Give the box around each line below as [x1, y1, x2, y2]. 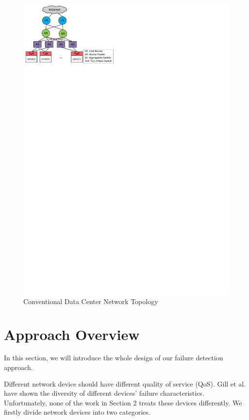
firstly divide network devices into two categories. [4, 407, 150, 417]
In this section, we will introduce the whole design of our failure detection [4, 353, 223, 363]
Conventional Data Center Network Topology [23, 296, 158, 306]
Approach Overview [4, 324, 140, 344]
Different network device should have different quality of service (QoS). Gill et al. [4, 378, 246, 388]
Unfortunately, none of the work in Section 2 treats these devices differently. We [4, 397, 242, 407]
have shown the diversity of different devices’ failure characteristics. [4, 388, 204, 398]
